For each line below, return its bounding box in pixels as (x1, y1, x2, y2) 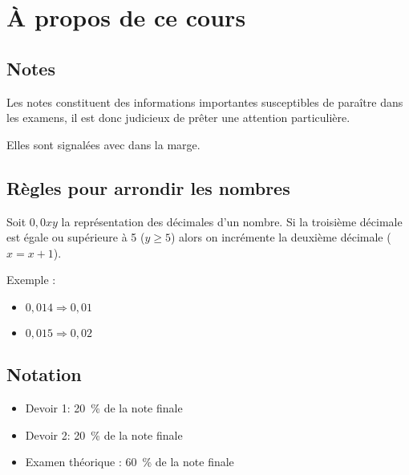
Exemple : (6, 271, 56, 288)
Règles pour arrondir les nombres (6, 175, 290, 200)
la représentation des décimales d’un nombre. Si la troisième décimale (61, 213, 403, 229)
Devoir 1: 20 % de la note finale (25, 400, 183, 416)
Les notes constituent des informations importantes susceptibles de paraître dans (6, 93, 403, 110)
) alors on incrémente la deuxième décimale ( (171, 229, 391, 246)
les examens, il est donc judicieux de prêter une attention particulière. (6, 109, 350, 126)
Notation (6, 362, 82, 387)
